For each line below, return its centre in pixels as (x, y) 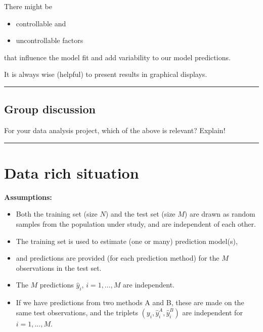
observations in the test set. (59, 267)
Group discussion (50, 109)
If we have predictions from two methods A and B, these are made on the (130, 302)
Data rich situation (72, 172)
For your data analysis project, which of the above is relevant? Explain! (115, 130)
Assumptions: (28, 197)
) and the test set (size (140, 214)
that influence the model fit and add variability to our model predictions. (117, 57)
